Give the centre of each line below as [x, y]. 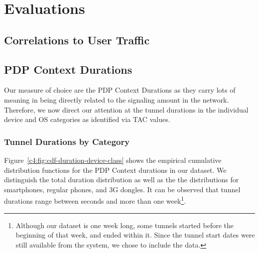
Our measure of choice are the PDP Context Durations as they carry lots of [120, 90]
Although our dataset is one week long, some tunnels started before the [125, 225]
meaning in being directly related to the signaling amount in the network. [117, 99]
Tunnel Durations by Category [67, 141]
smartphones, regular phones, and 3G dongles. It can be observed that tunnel [122, 189]
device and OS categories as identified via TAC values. [87, 119]
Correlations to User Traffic [77, 40]
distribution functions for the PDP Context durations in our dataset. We [115, 170]
